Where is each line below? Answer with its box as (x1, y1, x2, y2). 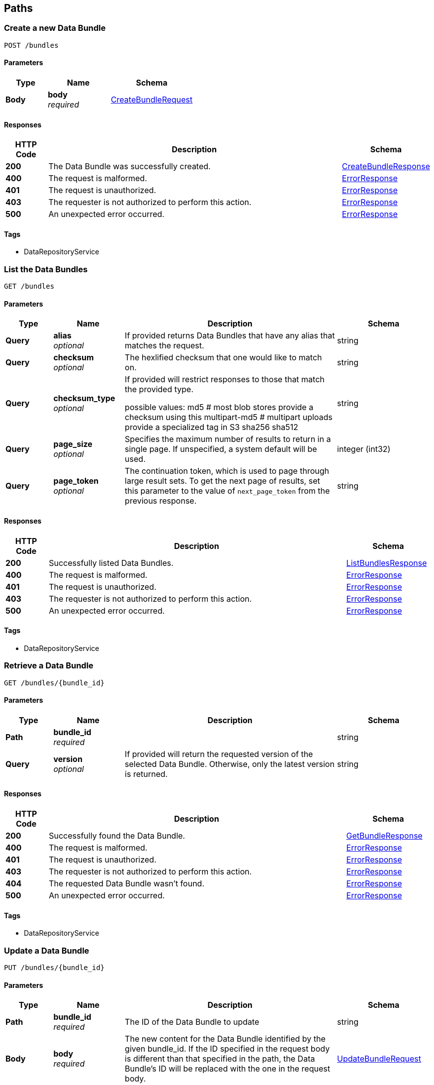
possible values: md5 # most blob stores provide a (125, 402, 314, 413)
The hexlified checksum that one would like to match (125, 352, 322, 363)
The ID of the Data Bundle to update (125, 1017, 260, 1027)
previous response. (125, 496, 197, 506)
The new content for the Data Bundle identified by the (125, 1034, 326, 1044)
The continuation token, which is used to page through (125, 466, 329, 476)
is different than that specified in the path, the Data (125, 1054, 315, 1064)
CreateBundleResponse (342, 161, 430, 172)
